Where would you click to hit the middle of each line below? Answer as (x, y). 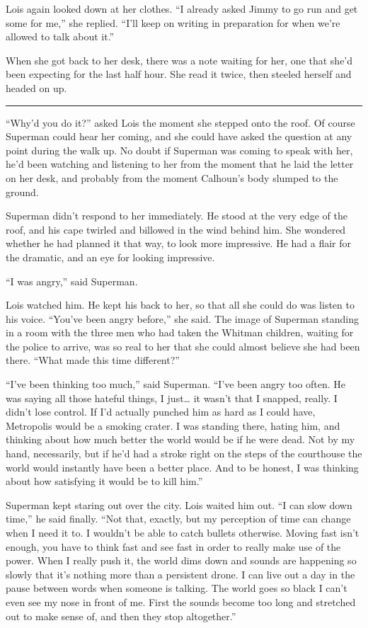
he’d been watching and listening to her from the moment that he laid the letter (180, 164)
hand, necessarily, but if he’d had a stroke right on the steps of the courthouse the (184, 453)
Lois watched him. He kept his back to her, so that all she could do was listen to (180, 305)
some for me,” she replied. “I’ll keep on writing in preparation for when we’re (173, 22)
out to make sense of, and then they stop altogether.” (121, 616)
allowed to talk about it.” (60, 36)
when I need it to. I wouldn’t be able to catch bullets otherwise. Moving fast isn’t (183, 532)
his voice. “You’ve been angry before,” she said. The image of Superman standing (182, 318)
